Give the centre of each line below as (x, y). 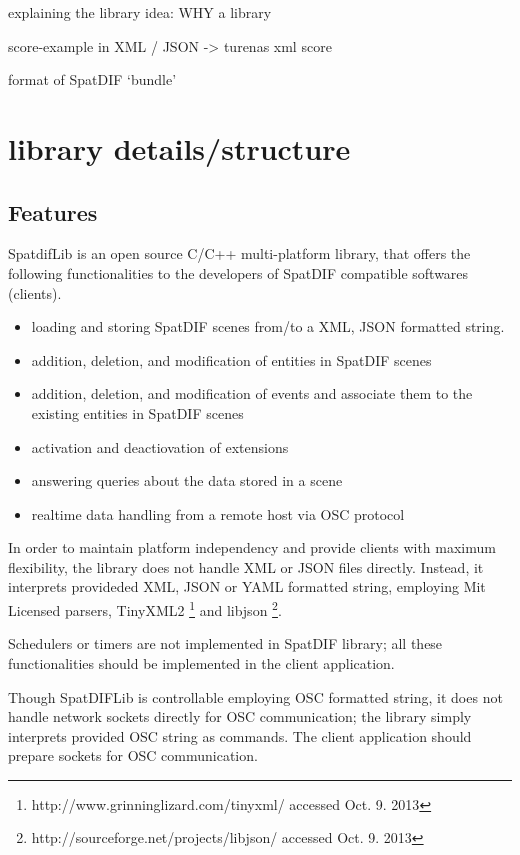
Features (53, 211)
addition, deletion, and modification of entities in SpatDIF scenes (231, 359)
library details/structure (179, 147)
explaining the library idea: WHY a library (140, 12)
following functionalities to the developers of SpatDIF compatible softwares (238, 272)
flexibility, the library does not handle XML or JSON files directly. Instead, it (246, 566)
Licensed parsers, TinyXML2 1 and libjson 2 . (145, 608)
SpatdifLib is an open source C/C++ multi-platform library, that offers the (239, 253)
